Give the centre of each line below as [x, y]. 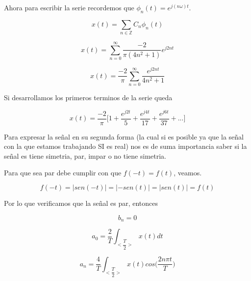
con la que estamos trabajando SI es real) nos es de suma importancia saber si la [125, 146]
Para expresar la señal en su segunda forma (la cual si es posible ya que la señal [124, 136]
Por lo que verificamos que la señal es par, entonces [81, 203]
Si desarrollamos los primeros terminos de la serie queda [88, 98]
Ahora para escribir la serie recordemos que [69, 7]
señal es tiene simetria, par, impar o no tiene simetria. [85, 156]
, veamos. [188, 172]
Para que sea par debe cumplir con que [63, 172]
